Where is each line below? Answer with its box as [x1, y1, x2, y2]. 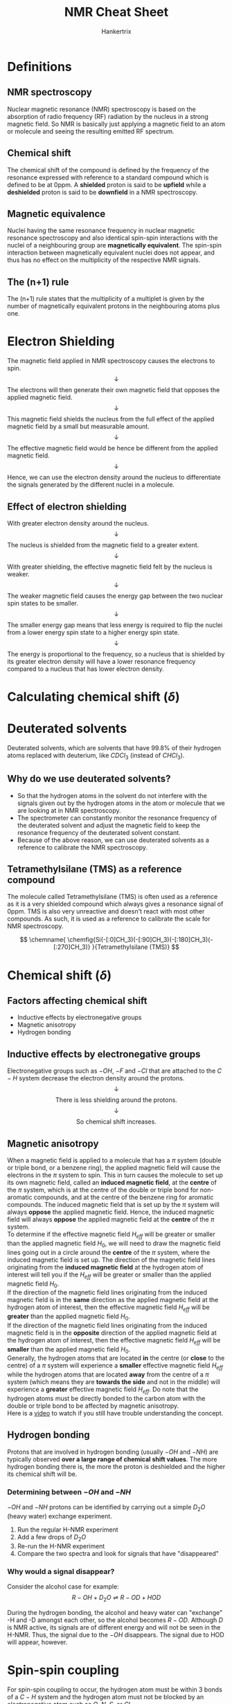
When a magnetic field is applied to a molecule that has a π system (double [7, 1156, 222, 1165]
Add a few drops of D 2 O [17, 1532, 87, 1543]
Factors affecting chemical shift [7, 995, 148, 1007]
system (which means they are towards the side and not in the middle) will [7, 1378, 220, 1386]
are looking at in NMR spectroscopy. [17, 806, 121, 814]
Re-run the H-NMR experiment [17, 1541, 105, 1550]
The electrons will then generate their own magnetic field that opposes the [7, 386, 220, 394]
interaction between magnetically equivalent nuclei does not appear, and [7, 248, 215, 257]
